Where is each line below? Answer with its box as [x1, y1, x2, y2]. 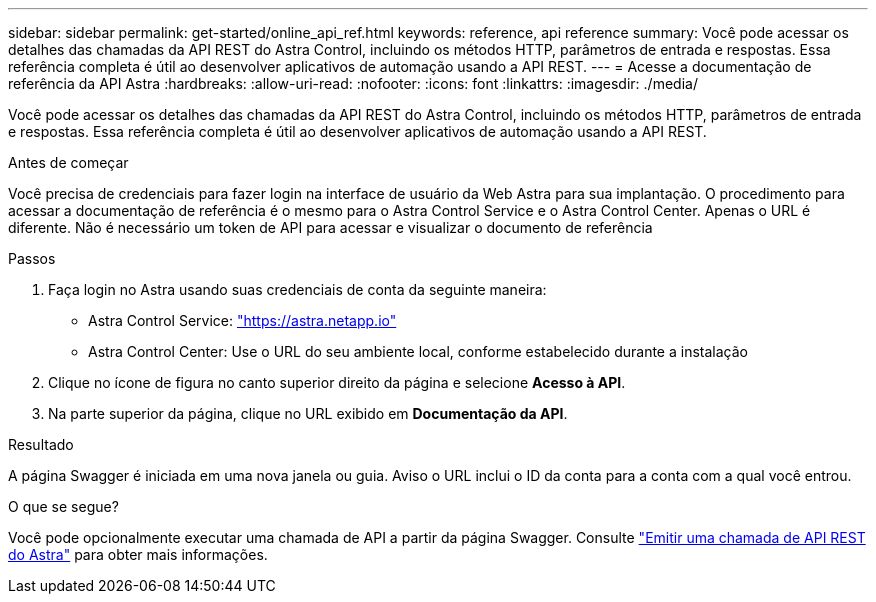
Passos [8, 250, 56, 267]
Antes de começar [8, 154, 129, 171]
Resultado [8, 436, 74, 453]
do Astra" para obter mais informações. [8, 546, 268, 563]
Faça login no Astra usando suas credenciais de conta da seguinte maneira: [48, 281, 547, 298]
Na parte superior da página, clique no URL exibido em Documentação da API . [48, 405, 568, 422]
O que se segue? [8, 498, 119, 515]
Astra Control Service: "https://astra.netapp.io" [88, 312, 397, 329]
